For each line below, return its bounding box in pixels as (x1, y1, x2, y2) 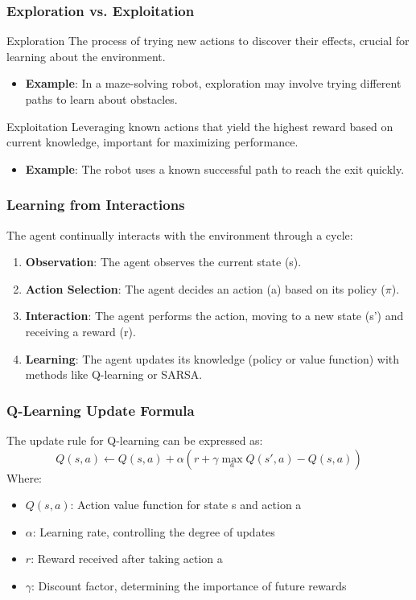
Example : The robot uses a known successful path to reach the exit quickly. (25, 160, 405, 177)
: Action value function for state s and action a (70, 496, 302, 513)
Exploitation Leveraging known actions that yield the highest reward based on (6, 117, 393, 134)
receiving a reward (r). (25, 323, 136, 339)
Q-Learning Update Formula (6, 400, 195, 420)
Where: (6, 469, 42, 486)
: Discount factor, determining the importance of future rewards (31, 577, 347, 594)
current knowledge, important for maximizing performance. (6, 134, 299, 150)
